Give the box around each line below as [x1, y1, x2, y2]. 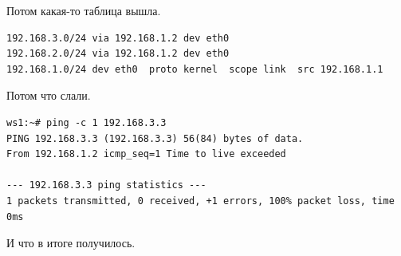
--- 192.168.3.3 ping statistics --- [6, 179, 206, 191]
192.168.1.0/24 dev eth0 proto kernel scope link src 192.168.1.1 [6, 63, 383, 75]
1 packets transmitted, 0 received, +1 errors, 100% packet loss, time [6, 195, 395, 207]
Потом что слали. [6, 87, 91, 104]
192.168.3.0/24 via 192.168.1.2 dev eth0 [6, 32, 230, 44]
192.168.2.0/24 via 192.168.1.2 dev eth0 [6, 48, 230, 60]
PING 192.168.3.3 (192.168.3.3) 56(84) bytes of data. [6, 132, 304, 144]
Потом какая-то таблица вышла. [6, 2, 161, 18]
